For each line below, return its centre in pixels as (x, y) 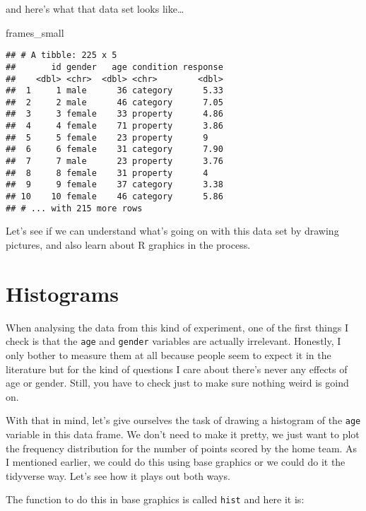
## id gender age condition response (114, 67)
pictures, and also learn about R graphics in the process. (128, 244)
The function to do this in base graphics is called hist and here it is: (155, 499)
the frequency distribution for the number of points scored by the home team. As (182, 448)
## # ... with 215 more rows (74, 208)
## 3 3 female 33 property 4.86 (114, 114)
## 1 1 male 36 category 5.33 (114, 91)
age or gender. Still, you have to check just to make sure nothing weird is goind (177, 383)
